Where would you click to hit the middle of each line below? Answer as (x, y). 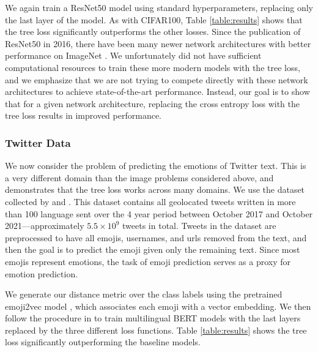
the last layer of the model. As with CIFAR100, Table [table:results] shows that (154, 19)
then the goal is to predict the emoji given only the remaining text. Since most (153, 249)
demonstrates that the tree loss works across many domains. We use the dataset (155, 189)
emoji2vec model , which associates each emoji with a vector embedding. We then (158, 306)
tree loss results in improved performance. (83, 115)
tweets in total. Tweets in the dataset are (199, 226)
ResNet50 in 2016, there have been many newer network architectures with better (158, 43)
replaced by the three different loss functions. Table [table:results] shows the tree (156, 330)
